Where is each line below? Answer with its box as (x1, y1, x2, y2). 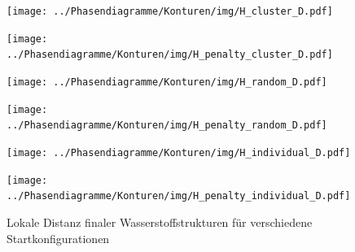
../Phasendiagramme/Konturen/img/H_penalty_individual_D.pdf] (7, 190, 351, 202)
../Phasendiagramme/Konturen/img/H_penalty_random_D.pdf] (7, 119, 327, 132)
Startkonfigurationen (7, 229, 110, 246)
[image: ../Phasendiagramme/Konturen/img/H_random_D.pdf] (7, 76, 327, 88)
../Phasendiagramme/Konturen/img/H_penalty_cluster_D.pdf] (7, 49, 333, 61)
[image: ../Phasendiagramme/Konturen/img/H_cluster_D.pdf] (7, 6, 333, 17)
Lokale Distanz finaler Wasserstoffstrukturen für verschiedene (7, 213, 313, 230)
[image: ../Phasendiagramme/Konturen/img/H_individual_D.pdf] (7, 146, 351, 159)
